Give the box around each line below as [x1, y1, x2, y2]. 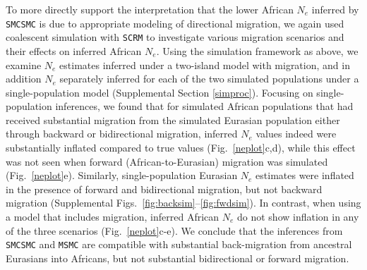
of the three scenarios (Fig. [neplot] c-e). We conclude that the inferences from [6, 223, 343, 238]
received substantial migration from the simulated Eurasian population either [6, 112, 340, 127]
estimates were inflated [255, 168, 354, 183]
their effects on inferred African [6, 43, 142, 58]
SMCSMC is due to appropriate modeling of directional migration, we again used [6, 16, 344, 30]
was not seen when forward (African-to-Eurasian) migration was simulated [6, 154, 328, 168]
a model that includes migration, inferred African [6, 209, 219, 224]
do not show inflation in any [236, 209, 359, 224]
